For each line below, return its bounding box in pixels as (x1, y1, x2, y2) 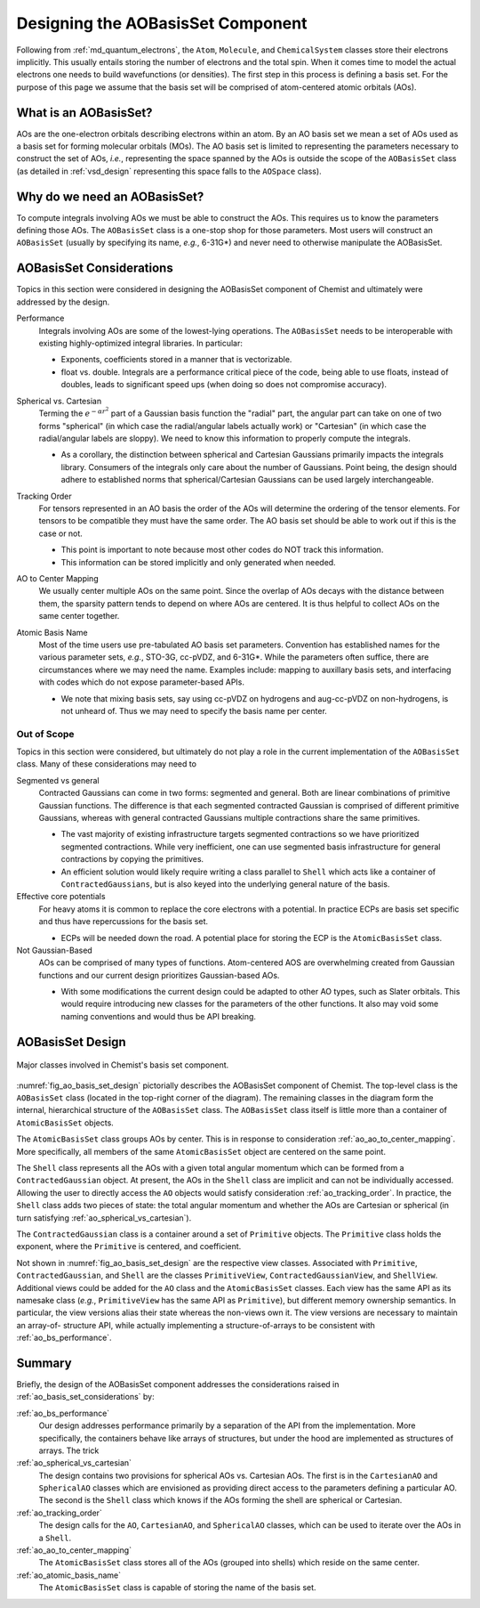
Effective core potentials (16, 891, 106, 902)
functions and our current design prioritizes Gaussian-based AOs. (38, 970, 280, 980)
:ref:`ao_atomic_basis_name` (16, 1570, 122, 1580)
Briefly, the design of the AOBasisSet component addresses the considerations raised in (16, 1378, 340, 1389)
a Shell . (38, 1532, 72, 1543)
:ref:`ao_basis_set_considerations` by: (16, 1392, 155, 1402)
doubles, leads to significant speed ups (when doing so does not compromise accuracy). (60, 379, 387, 390)
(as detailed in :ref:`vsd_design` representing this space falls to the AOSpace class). (16, 166, 322, 176)
